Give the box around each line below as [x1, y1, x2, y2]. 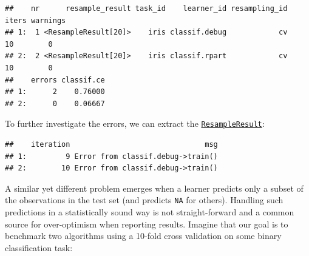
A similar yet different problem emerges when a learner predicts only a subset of [5, 181, 304, 194]
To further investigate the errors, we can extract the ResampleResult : [5, 117, 265, 130]
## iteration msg [5, 140, 218, 149]
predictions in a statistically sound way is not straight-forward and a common [5, 206, 294, 218]
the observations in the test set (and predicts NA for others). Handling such [5, 194, 284, 206]
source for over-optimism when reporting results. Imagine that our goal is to [5, 217, 288, 230]
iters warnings [5, 16, 66, 25]
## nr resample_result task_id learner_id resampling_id [5, 4, 288, 13]
